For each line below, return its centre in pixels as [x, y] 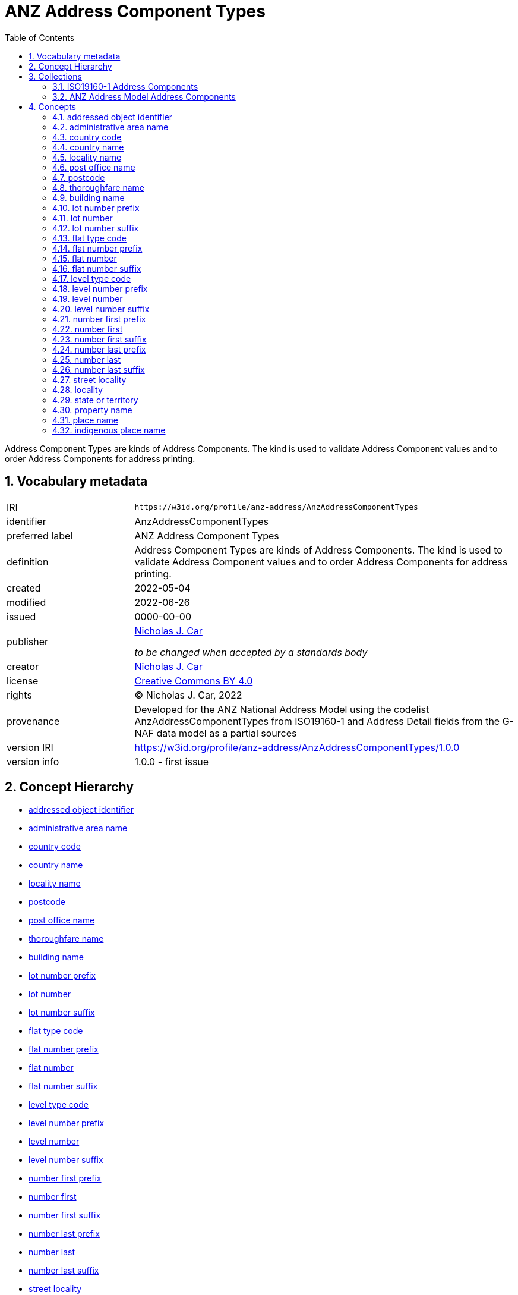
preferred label [40, 535]
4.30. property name [92, 410]
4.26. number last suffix [99, 369]
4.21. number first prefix [99, 319]
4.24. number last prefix [99, 349]
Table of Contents [40, 37]
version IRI [30, 747]
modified [26, 602]
